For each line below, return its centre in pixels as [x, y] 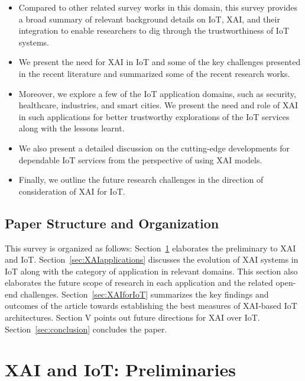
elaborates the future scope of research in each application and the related [139, 282]
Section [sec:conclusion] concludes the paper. [86, 329]
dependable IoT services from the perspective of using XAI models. [140, 159]
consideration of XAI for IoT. [72, 191]
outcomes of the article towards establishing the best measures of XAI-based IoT [151, 306]
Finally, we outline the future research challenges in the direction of [141, 180]
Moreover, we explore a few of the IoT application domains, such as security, [157, 93]
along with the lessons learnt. [72, 128]
